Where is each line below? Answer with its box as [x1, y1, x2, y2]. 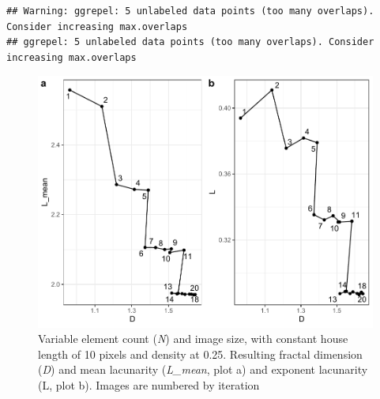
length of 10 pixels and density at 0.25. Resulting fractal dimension [38, 345, 363, 362]
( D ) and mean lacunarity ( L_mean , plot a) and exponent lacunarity [38, 361, 368, 378]
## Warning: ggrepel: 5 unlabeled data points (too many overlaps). [6, 6, 374, 17]
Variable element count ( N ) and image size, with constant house [38, 330, 348, 347]
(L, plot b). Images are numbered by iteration [38, 377, 260, 393]
